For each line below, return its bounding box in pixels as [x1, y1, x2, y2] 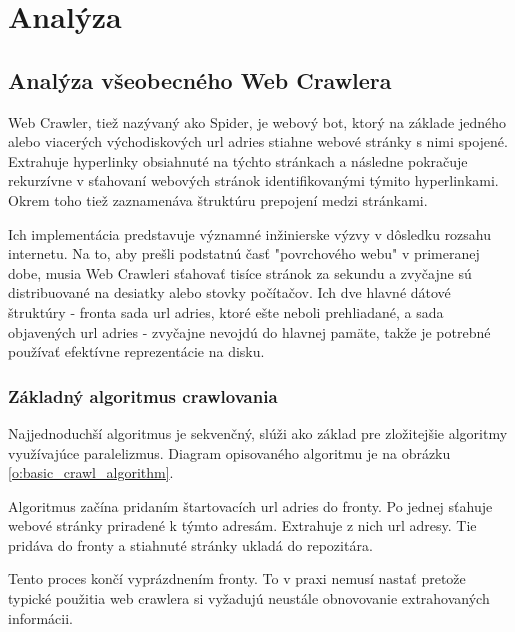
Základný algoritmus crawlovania [8, 383, 278, 408]
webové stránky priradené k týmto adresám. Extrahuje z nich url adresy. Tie [8, 515, 477, 536]
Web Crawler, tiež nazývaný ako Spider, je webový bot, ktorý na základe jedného [8, 111, 506, 132]
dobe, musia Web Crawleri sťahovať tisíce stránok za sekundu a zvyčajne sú [8, 262, 472, 283]
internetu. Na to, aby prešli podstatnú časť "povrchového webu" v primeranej [8, 243, 480, 264]
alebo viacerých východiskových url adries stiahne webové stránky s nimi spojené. [8, 131, 508, 152]
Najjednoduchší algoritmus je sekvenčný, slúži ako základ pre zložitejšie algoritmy [8, 422, 508, 443]
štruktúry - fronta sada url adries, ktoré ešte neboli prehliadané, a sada [8, 301, 444, 322]
